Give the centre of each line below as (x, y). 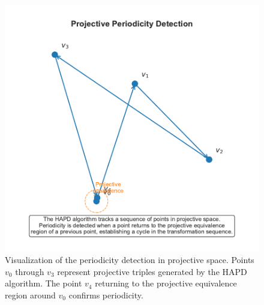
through (30, 271)
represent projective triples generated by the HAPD (152, 271)
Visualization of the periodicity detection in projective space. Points (130, 260)
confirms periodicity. (106, 295)
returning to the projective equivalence (166, 283)
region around (30, 295)
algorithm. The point (43, 283)
